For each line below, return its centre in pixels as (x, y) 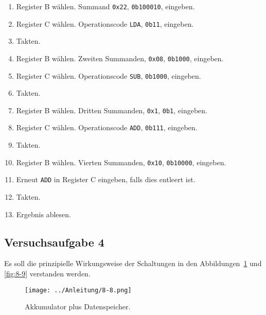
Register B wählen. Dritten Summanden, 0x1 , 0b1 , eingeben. (112, 110)
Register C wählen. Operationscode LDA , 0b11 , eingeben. (105, 23)
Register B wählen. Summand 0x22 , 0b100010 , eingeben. (105, 6)
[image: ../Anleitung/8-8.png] (78, 290)
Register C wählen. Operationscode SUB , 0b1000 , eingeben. (109, 75)
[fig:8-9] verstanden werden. (47, 274)
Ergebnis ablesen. (43, 214)
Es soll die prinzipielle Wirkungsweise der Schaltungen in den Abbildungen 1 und (133, 263)
